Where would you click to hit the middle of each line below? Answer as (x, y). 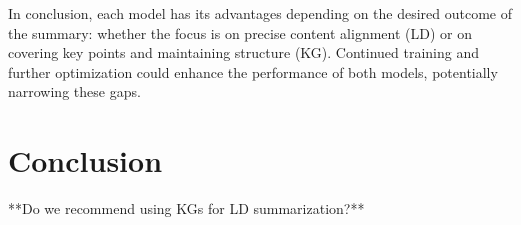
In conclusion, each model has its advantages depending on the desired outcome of (260, 13)
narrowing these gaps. (74, 91)
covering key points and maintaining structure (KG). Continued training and (244, 52)
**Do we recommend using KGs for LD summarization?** (186, 208)
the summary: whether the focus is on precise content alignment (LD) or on (240, 32)
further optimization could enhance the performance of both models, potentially (253, 71)
